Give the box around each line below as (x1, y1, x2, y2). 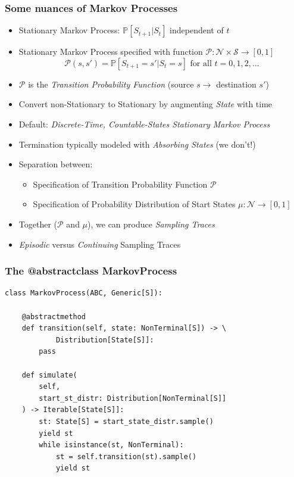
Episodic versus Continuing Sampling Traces (18, 238, 181, 250)
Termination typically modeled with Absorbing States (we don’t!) (18, 138, 256, 150)
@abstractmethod (21, 312, 86, 321)
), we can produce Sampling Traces (87, 217, 215, 230)
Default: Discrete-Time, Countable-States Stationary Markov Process (18, 118, 270, 130)
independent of (170, 24, 224, 36)
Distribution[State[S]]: (55, 335, 154, 344)
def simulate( (21, 370, 77, 379)
